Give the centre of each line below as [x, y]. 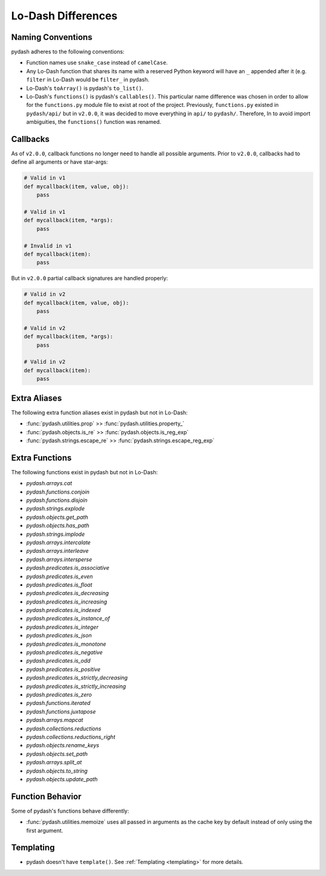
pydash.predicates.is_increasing [67, 602]
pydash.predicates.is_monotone [66, 644]
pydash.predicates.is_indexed [63, 610]
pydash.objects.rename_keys [63, 746]
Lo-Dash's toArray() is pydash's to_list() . [85, 88]
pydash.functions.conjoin [58, 492]
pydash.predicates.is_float [59, 585]
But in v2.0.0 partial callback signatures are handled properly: [90, 279]
